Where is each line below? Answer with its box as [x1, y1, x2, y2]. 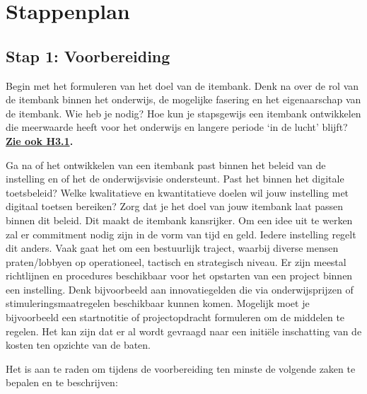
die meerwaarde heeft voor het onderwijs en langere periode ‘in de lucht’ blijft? [6, 120, 348, 134]
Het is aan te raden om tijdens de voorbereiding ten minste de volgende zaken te [6, 361, 356, 376]
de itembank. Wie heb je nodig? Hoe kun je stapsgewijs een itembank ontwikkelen [6, 105, 361, 120]
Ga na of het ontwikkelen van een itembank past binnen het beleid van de [6, 157, 326, 172]
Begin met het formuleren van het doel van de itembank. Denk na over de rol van [6, 78, 359, 93]
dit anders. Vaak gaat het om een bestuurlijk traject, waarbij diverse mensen [6, 241, 339, 255]
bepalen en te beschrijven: [6, 375, 118, 390]
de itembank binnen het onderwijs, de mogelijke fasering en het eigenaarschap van [6, 92, 361, 107]
